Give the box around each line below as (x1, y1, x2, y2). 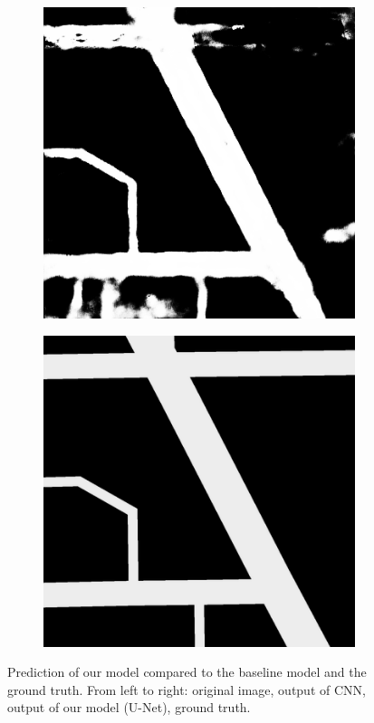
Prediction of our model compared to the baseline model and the (7, 662, 367, 681)
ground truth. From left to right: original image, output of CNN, (7, 680, 366, 699)
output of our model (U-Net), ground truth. (7, 698, 251, 717)
